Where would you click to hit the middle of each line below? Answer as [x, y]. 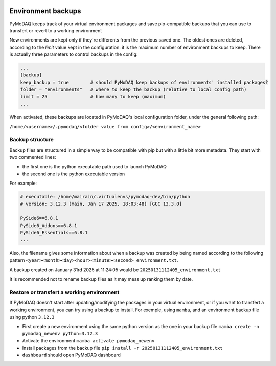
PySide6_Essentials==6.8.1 [54, 233]
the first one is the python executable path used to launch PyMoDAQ [95, 167]
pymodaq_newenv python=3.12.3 [60, 334]
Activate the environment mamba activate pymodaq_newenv [88, 340]
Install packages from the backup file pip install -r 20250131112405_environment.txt [123, 348]
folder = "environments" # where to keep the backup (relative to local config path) [133, 89]
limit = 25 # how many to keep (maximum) [93, 97]
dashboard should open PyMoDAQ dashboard [72, 355]
